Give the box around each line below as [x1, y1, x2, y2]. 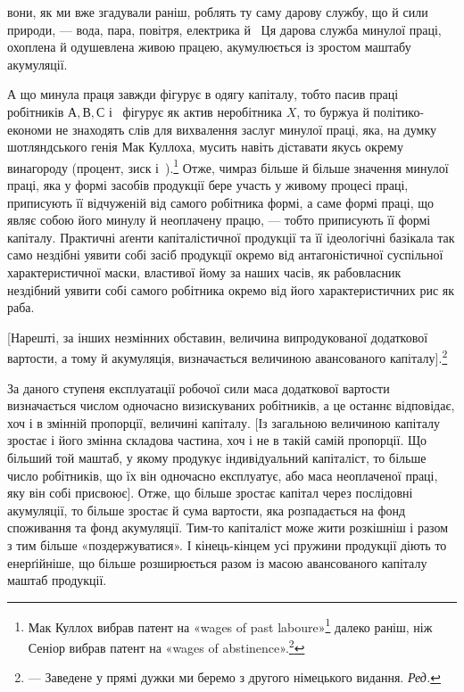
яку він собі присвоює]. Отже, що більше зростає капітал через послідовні [7, 483, 413, 502]
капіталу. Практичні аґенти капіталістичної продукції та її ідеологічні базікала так [7, 227, 455, 246]
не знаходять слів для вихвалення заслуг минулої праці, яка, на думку [55, 119, 436, 138]
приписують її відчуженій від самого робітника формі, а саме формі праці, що [7, 193, 435, 211]
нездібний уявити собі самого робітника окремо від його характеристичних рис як [7, 280, 455, 299]
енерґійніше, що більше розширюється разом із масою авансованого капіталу [7, 553, 427, 572]
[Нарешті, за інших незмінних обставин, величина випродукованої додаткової [7, 327, 428, 346]
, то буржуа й [296, 102, 369, 120]
